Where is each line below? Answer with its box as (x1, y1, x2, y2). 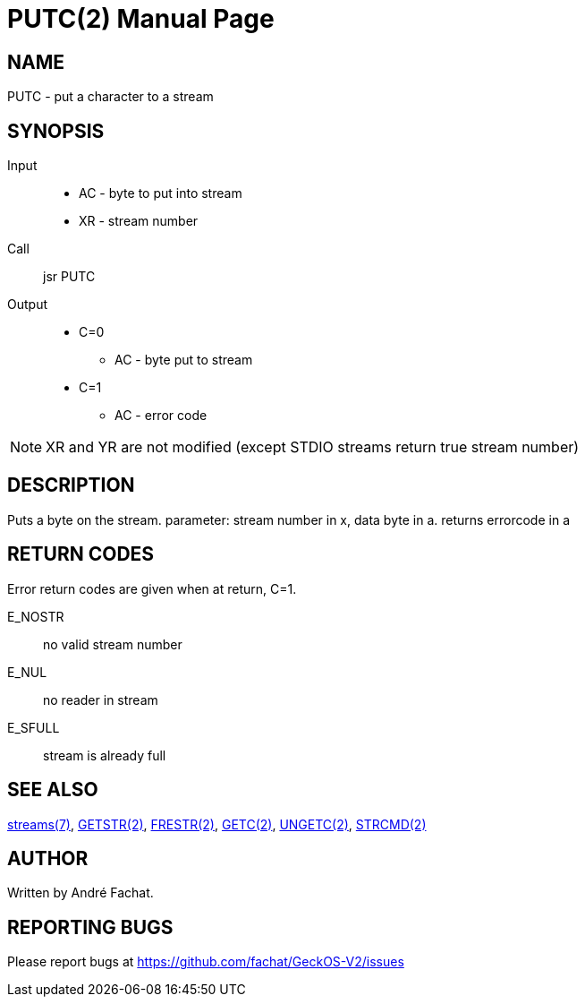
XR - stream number (79, 213, 199, 229)
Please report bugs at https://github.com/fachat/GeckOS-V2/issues (7, 954, 404, 970)
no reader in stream (43, 691, 158, 708)
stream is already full (43, 747, 166, 763)
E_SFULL (7, 719, 60, 735)
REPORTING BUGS (7, 915, 174, 939)
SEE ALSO (7, 778, 98, 802)
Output (7, 296, 47, 313)
